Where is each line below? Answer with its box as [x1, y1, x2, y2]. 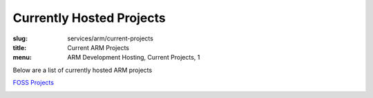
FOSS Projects [12, 79, 55, 87]
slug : [12, 34, 28, 42]
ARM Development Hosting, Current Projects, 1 [67, 53, 200, 62]
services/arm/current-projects [67, 34, 153, 42]
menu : [12, 53, 32, 62]
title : [12, 43, 27, 51]
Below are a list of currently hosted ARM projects [12, 66, 153, 74]
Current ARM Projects [67, 43, 129, 51]
